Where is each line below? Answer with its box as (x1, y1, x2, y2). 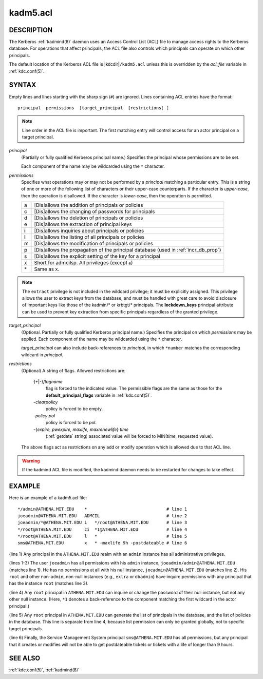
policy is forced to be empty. (45, 406, 103, 412)
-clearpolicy (33, 399, 58, 405)
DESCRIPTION (9, 26, 53, 34)
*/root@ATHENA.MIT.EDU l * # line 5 (18, 534, 188, 539)
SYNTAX (9, 81, 37, 89)
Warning (22, 458, 40, 464)
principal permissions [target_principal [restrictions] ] (18, 105, 169, 111)
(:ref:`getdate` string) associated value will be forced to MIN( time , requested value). (45, 433, 213, 439)
